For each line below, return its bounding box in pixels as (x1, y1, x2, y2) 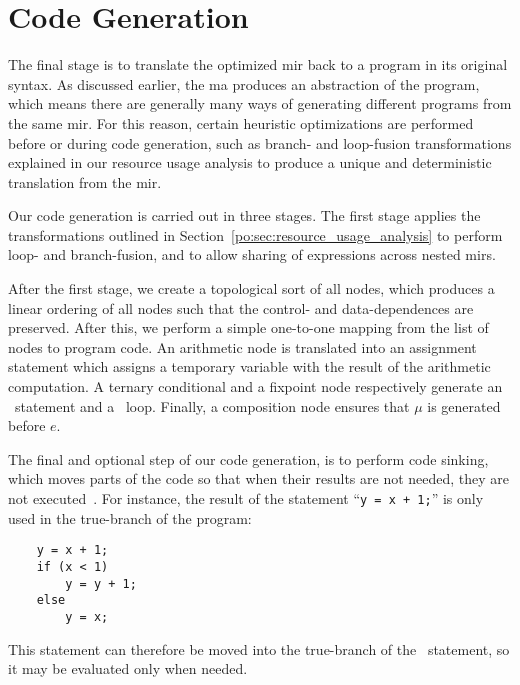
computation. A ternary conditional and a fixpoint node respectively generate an (8, 376, 503, 397)
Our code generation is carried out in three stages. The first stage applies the (8, 205, 481, 226)
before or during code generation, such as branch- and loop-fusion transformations (8, 132, 512, 153)
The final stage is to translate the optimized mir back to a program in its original (8, 54, 508, 75)
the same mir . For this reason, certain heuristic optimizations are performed (8, 112, 474, 133)
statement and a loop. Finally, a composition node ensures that (14, 395, 410, 416)
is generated (427, 395, 501, 416)
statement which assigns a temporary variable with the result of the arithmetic (8, 356, 491, 377)
